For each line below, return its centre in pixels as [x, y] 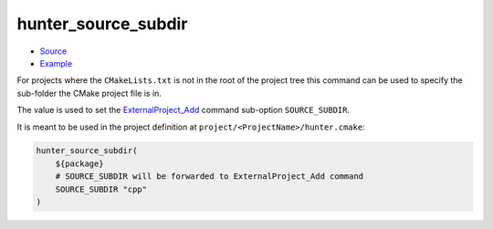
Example [56, 63]
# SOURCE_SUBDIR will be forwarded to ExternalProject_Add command [210, 177]
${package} [79, 163]
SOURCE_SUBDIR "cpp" [101, 189]
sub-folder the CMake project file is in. [89, 93]
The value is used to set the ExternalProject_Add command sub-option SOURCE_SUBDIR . [184, 110]
